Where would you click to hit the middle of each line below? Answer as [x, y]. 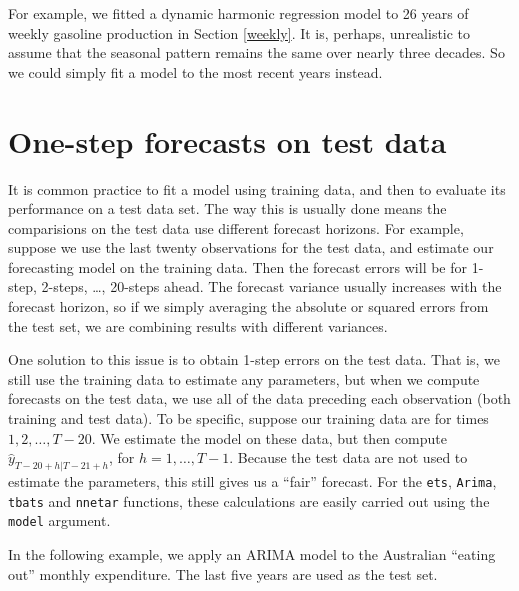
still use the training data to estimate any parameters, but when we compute [244, 378]
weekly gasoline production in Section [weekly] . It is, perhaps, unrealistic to [239, 32]
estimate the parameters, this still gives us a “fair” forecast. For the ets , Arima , [252, 481]
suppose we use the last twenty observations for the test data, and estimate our [251, 247]
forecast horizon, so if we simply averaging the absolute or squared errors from [248, 306]
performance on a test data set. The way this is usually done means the [227, 208]
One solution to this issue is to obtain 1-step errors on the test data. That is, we [254, 359]
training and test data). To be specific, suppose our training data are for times [248, 418]
